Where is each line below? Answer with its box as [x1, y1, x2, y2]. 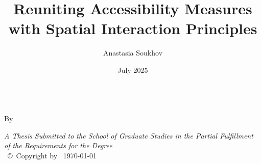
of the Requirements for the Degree [4, 140, 112, 151]
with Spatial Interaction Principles [8, 18, 257, 39]
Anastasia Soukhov [103, 47, 163, 58]
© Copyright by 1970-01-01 [7, 150, 97, 160]
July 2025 [117, 64, 148, 75]
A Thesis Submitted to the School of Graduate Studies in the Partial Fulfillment [4, 130, 253, 141]
